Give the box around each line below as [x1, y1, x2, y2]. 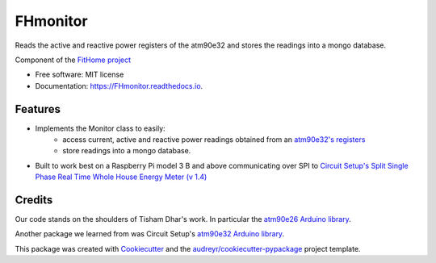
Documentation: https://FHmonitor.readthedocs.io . [35, 81, 203, 90]
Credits [15, 194, 53, 207]
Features [15, 102, 61, 116]
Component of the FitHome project [15, 55, 132, 65]
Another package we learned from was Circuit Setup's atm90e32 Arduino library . [15, 229, 285, 239]
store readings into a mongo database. [62, 146, 191, 156]
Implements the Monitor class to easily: [35, 123, 166, 133]
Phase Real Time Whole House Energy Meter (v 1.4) [35, 172, 208, 182]
